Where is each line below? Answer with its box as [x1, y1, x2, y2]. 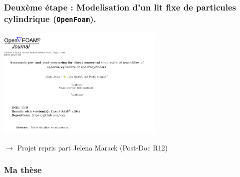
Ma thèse [4, 163, 42, 176]
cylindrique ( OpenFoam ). [4, 12, 96, 24]
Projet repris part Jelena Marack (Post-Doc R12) [17, 142, 168, 152]
